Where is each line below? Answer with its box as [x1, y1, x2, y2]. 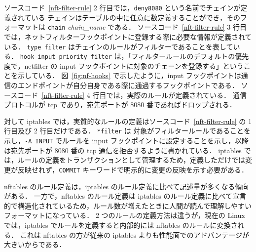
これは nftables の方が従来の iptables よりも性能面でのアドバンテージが [20, 229, 249, 240]
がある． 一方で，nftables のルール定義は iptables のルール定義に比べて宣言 [4, 191, 246, 201]
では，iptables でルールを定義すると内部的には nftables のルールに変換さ [4, 219, 238, 230]
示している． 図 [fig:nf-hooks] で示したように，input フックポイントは [17, 70, 241, 81]
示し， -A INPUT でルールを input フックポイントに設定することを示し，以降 [4, 135, 249, 146]
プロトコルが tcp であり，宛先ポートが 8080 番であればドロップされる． [4, 99, 236, 110]
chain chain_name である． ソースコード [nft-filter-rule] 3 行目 [47, 22, 247, 32]
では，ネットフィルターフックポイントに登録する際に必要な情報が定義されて [4, 31, 252, 42]
